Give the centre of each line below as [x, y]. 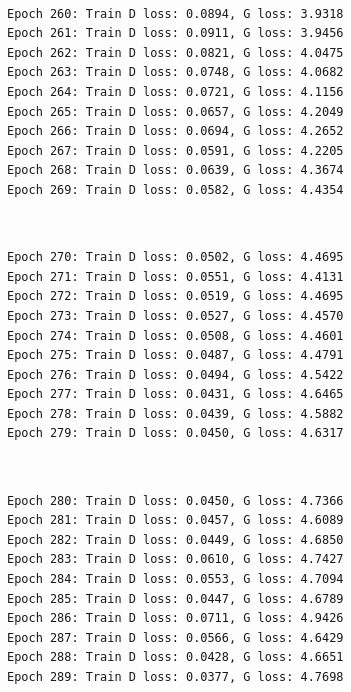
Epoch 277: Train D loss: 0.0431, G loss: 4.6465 [175, 394]
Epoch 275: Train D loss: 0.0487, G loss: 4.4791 [175, 355]
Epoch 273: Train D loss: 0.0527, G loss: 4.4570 [175, 315]
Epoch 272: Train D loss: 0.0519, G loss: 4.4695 [175, 296]
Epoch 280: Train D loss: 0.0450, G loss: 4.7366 [175, 500]
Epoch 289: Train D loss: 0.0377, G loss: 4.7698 [175, 677]
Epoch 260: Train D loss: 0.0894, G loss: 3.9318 [175, 13]
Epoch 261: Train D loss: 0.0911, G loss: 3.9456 [175, 33]
